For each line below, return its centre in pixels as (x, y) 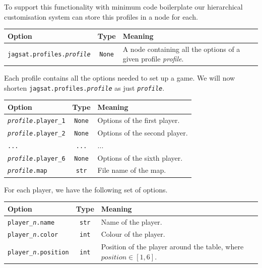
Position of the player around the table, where (172, 247)
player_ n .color (33, 235)
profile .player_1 (37, 121)
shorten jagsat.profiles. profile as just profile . (84, 87)
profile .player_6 (37, 158)
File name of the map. (132, 170)
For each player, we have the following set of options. (86, 189)
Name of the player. (132, 221)
